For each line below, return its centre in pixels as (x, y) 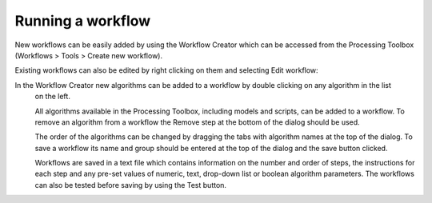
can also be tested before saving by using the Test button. (131, 185)
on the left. (53, 97)
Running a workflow (83, 21)
